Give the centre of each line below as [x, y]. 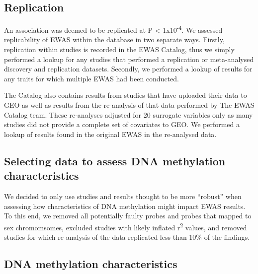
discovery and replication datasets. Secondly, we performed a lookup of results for [128, 69]
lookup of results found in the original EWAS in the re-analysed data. [110, 134]
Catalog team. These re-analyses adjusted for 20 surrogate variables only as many [129, 114]
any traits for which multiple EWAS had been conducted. [91, 78]
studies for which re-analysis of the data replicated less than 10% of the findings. [127, 237]
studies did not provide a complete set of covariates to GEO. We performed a [122, 124]
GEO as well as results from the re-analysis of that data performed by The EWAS [129, 105]
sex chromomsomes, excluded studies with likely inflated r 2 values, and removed [126, 226]
